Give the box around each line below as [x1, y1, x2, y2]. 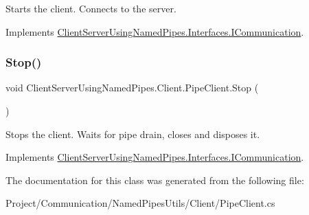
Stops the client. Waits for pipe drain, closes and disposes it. [5, 126, 260, 141]
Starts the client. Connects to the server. [5, 1, 176, 15]
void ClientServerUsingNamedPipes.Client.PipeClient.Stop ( [5, 80, 259, 95]
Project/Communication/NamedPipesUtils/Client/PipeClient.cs [5, 196, 275, 210]
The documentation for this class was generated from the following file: [5, 172, 304, 187]
